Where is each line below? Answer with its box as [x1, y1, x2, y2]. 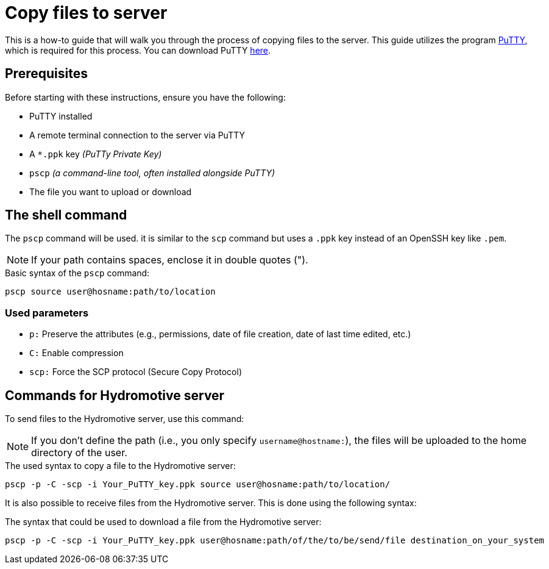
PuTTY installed [29, 110, 93, 121]
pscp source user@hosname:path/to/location [5, 287, 216, 297]
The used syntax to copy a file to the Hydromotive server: [5, 460, 236, 471]
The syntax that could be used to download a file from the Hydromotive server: [5, 517, 322, 528]
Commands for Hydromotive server [5, 387, 225, 403]
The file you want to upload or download [29, 186, 192, 197]
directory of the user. [31, 446, 127, 459]
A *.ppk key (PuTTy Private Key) [29, 148, 162, 159]
